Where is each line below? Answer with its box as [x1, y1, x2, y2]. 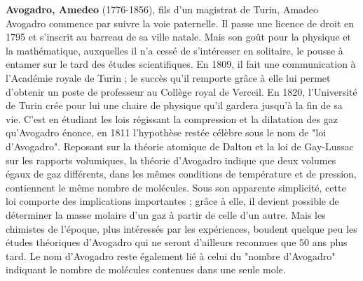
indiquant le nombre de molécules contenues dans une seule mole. [6, 262, 286, 277]
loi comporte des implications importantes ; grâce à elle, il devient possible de [6, 194, 339, 208]
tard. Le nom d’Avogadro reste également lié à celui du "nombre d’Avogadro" [6, 248, 336, 263]
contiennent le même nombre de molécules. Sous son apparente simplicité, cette [6, 180, 346, 194]
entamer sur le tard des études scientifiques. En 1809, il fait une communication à [6, 57, 356, 71]
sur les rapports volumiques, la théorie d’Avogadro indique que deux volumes [6, 152, 336, 167]
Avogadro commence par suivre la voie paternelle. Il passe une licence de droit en [6, 15, 354, 30]
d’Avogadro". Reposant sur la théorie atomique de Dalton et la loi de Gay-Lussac [6, 138, 354, 153]
